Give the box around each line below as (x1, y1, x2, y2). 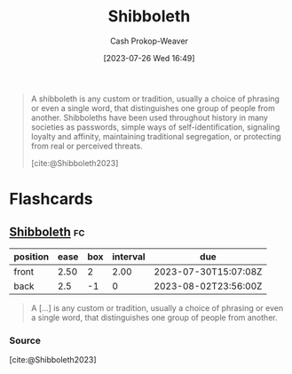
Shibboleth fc (9, 224, 85, 239)
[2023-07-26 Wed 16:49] (103, 52, 195, 63)
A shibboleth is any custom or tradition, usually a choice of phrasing (30, 93, 280, 104)
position (13, 251, 50, 263)
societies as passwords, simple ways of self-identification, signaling (30, 122, 280, 132)
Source (9, 334, 42, 346)
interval (112, 251, 146, 263)
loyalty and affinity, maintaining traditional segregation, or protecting (30, 131, 281, 141)
